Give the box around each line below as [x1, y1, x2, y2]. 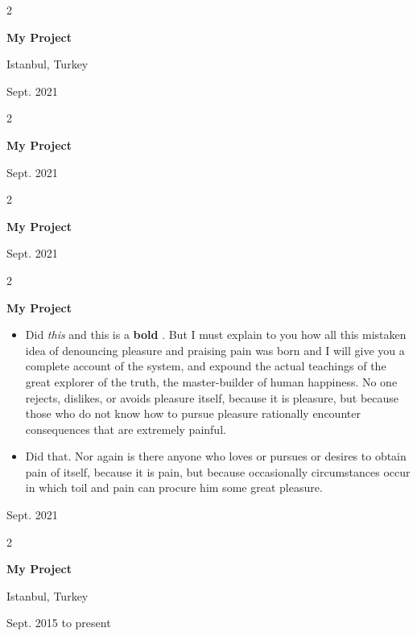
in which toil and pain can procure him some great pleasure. [25, 479, 323, 496]
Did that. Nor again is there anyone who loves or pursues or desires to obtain [25, 448, 407, 465]
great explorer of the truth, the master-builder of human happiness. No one [25, 373, 398, 390]
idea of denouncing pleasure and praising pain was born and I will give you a [25, 341, 405, 358]
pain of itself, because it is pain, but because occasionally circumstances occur [25, 463, 411, 480]
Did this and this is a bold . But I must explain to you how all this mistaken [25, 326, 407, 343]
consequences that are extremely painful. [25, 420, 226, 437]
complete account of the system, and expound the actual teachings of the [25, 357, 386, 374]
